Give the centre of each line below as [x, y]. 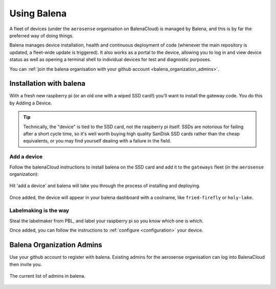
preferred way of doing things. [42, 35]
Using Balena [38, 13]
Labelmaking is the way [39, 211]
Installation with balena [48, 84]
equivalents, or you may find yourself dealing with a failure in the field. [97, 141]
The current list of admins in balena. [47, 276]
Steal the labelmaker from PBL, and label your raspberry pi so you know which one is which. [107, 221]
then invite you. [26, 264]
